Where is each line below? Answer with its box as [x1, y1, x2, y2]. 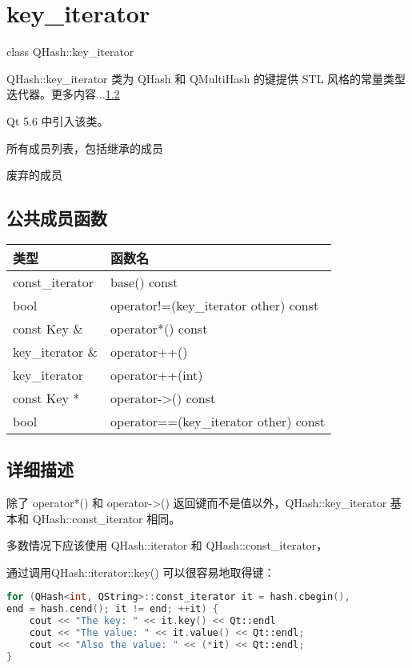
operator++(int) [110, 365, 203, 384]
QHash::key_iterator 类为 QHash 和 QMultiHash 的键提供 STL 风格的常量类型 [6, 70, 406, 86]
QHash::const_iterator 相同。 [32, 510, 181, 526]
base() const [110, 272, 178, 291]
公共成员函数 [6, 206, 107, 230]
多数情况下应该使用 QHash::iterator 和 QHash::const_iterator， [6, 537, 328, 554]
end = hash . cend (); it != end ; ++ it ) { [6, 603, 219, 615]
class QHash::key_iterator [6, 43, 134, 60]
